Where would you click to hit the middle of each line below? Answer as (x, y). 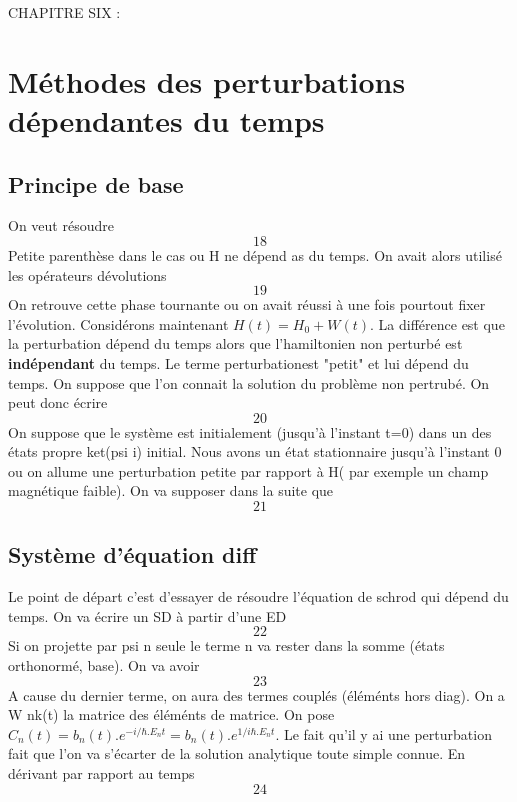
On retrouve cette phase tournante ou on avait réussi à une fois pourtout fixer (247, 304)
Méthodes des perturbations (207, 80)
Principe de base (96, 183)
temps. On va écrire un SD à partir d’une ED (147, 615)
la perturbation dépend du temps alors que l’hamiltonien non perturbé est (235, 343)
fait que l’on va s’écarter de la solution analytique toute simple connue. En (237, 753)
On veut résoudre (61, 225)
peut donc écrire (58, 402)
